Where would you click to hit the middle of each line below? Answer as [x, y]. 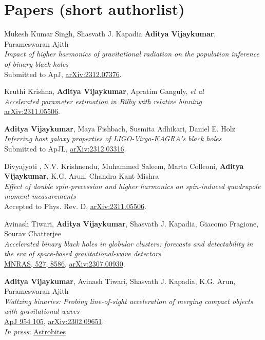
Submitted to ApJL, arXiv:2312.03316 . [65, 149]
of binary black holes [36, 63]
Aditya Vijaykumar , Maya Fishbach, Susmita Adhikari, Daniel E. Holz [120, 128]
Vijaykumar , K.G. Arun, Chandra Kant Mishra [82, 176]
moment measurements [40, 196]
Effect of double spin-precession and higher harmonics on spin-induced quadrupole [132, 186]
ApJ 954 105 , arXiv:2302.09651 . [54, 321]
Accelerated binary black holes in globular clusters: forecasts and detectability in [129, 243]
